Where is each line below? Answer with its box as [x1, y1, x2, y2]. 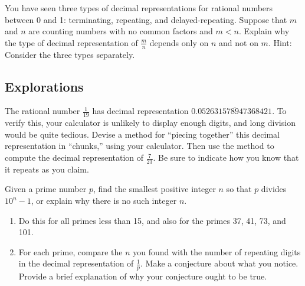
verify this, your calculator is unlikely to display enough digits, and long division [5, 116, 296, 129]
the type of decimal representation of [5, 36, 138, 48]
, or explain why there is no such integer [31, 194, 177, 207]
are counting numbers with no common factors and [28, 25, 213, 37]
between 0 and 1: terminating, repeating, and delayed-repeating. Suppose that [5, 13, 287, 25]
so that [226, 183, 252, 195]
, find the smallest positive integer [93, 183, 216, 195]
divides [261, 183, 287, 195]
